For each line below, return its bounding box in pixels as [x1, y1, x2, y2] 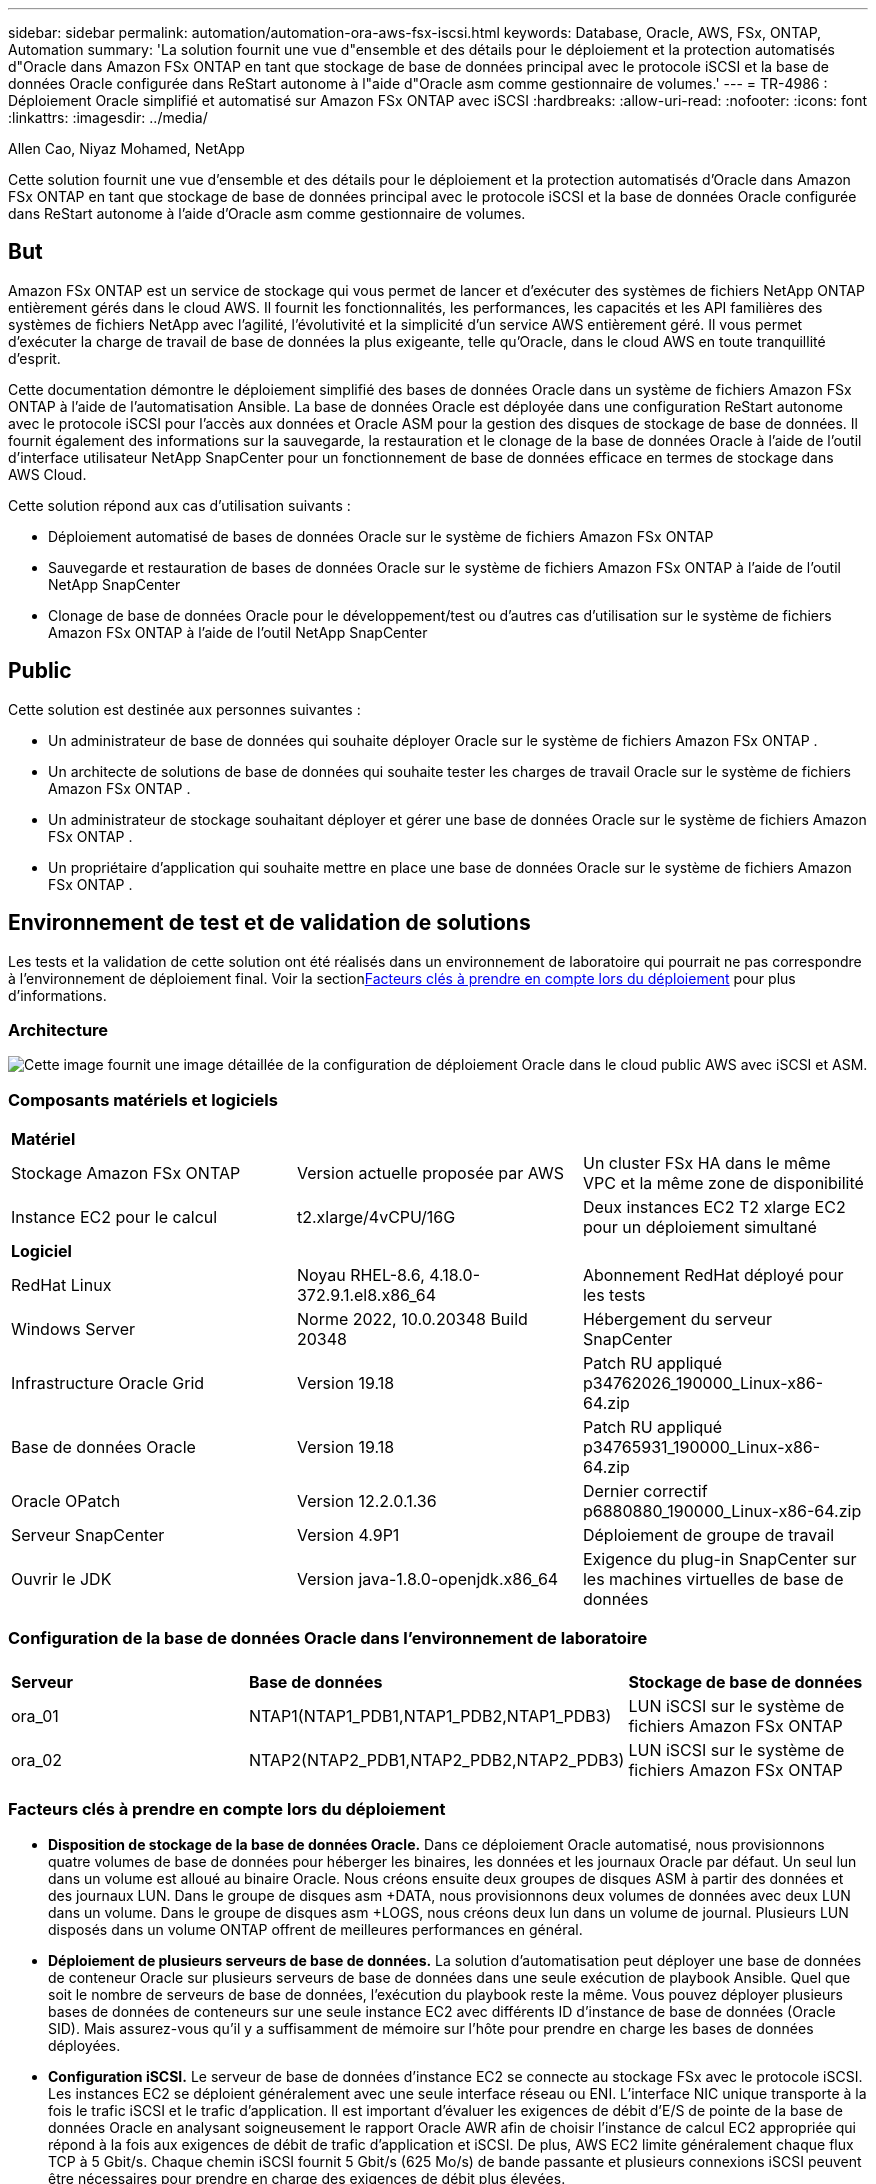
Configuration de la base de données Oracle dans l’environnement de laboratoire [8, 1628, 648, 1649]
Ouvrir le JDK [11, 1569, 112, 1590]
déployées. [48, 2036, 121, 2054]
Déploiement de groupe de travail [582, 1525, 834, 1546]
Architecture [8, 1019, 109, 1040]
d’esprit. [8, 349, 61, 367]
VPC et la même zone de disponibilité [582, 1173, 864, 1194]
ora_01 [11, 1705, 59, 1726]
